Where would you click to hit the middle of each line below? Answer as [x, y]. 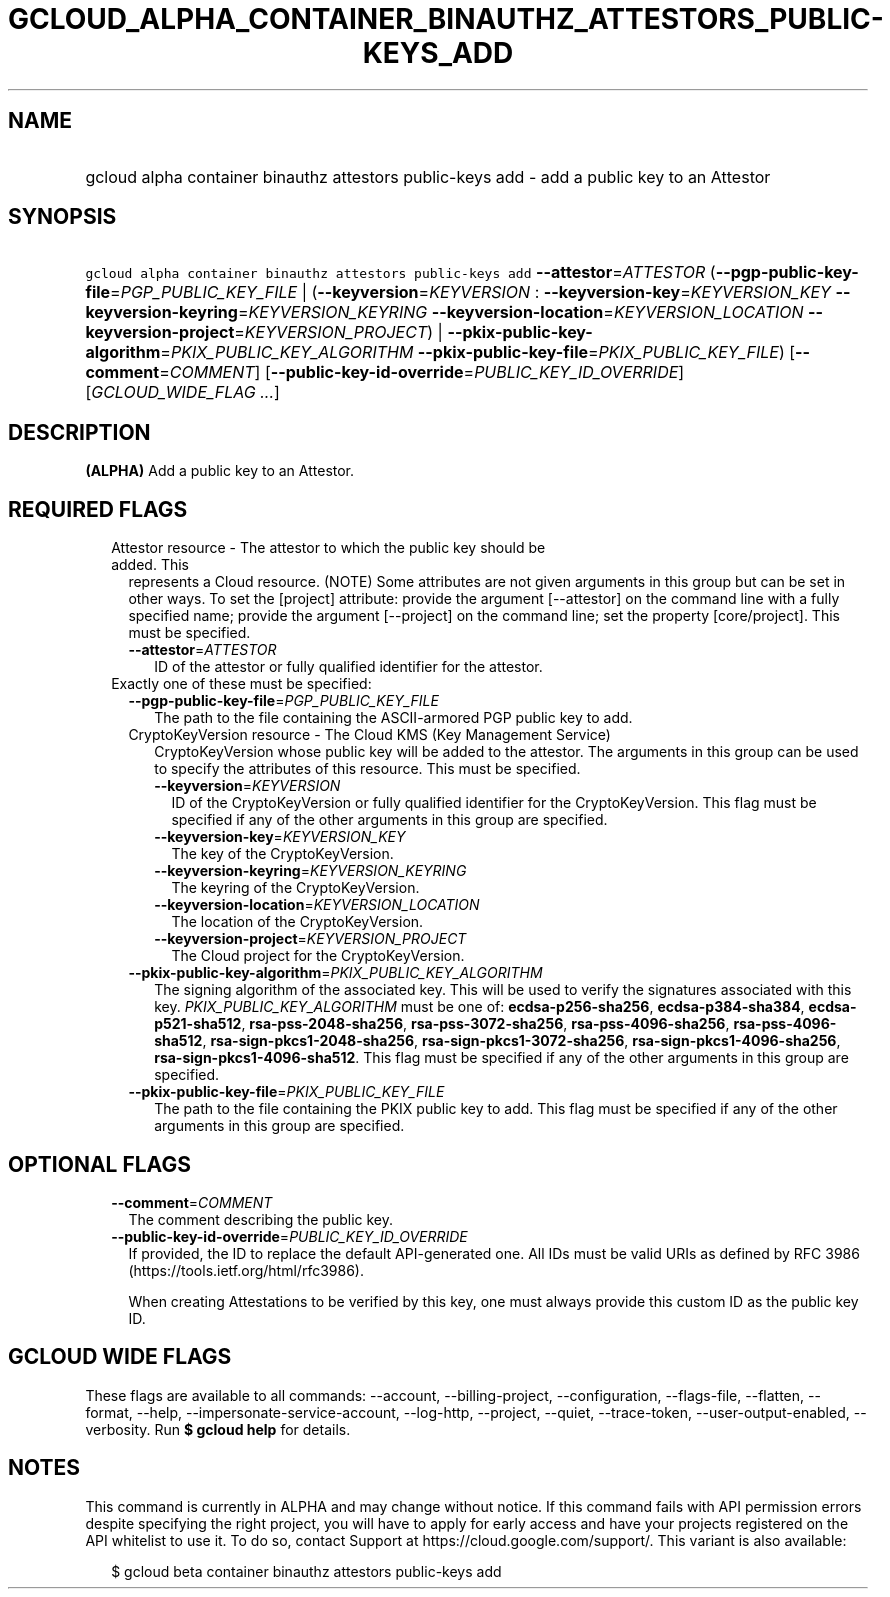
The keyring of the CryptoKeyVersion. [295, 888]
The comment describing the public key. [260, 1219]
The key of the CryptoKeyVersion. [282, 854]
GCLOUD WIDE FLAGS [120, 1357]
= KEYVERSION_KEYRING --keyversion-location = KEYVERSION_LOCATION [520, 312]
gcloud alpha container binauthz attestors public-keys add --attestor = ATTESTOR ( [400, 272]
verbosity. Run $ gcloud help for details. [218, 1429]
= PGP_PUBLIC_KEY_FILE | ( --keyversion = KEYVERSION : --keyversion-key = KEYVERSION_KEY [470, 292]
